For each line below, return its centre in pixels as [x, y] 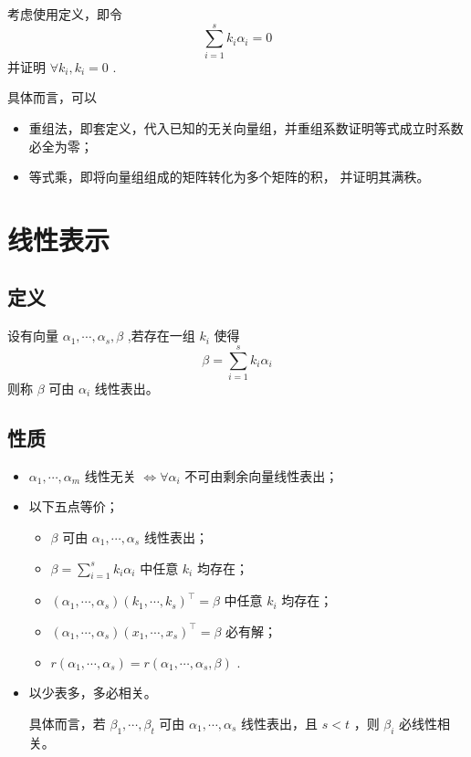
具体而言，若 [67, 723]
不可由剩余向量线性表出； [262, 475]
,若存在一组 [161, 336]
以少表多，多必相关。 [93, 693]
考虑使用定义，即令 [65, 14]
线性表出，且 [280, 723]
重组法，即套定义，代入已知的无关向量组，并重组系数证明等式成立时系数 [246, 127]
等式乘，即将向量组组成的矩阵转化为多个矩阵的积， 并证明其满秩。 [229, 177]
